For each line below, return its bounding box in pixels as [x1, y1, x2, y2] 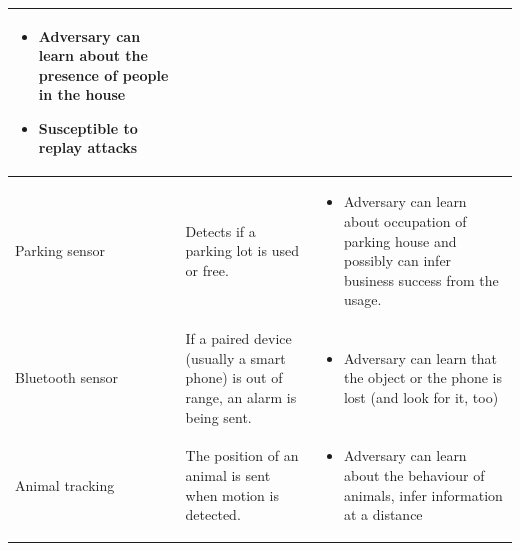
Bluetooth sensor [15, 367, 119, 388]
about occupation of [343, 210, 467, 231]
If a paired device [185, 328, 292, 349]
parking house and [343, 230, 457, 251]
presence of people [38, 64, 169, 85]
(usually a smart [185, 347, 286, 368]
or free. [185, 259, 229, 280]
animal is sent [185, 464, 271, 485]
